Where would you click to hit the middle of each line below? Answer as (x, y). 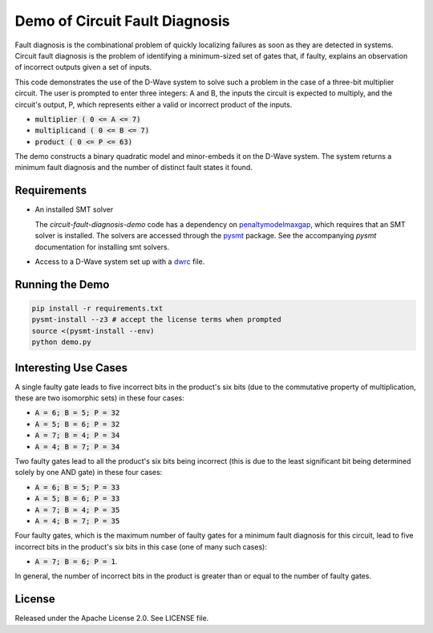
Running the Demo (62, 284)
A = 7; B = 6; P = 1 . (76, 562)
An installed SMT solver (74, 209)
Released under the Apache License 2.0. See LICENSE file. (112, 619)
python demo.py (61, 342)
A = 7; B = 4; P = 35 (77, 510)
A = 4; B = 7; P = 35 (77, 521)
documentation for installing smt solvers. (102, 247)
